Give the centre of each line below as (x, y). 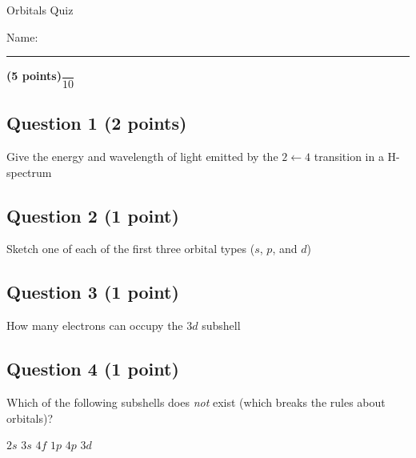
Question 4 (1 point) (93, 369)
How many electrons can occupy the (95, 325)
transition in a (349, 156)
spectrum (29, 172)
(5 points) (34, 76)
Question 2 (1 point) (93, 215)
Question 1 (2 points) (97, 123)
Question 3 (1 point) (93, 292)
